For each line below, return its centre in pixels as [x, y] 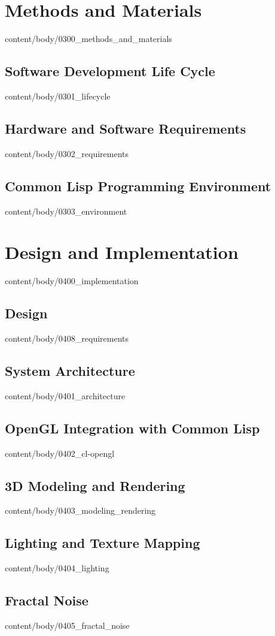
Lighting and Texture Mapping [103, 543]
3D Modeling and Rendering [95, 485]
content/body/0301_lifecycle [58, 96]
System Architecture [70, 371]
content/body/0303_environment [66, 211]
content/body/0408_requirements [67, 338]
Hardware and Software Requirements [126, 128]
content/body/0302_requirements [67, 153]
